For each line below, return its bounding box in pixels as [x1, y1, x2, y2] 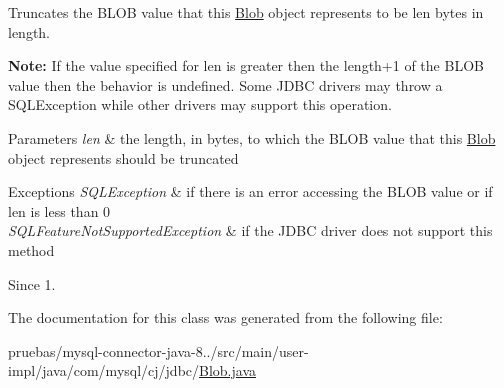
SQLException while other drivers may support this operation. [8, 94, 392, 115]
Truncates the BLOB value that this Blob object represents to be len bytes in [8, 2, 484, 22]
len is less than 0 [8, 200, 111, 221]
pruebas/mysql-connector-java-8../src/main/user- [8, 340, 309, 361]
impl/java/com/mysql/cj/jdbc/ [8, 360, 200, 381]
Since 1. [8, 273, 56, 294]
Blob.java [199, 360, 257, 381]
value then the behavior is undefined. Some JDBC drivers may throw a [8, 74, 443, 95]
